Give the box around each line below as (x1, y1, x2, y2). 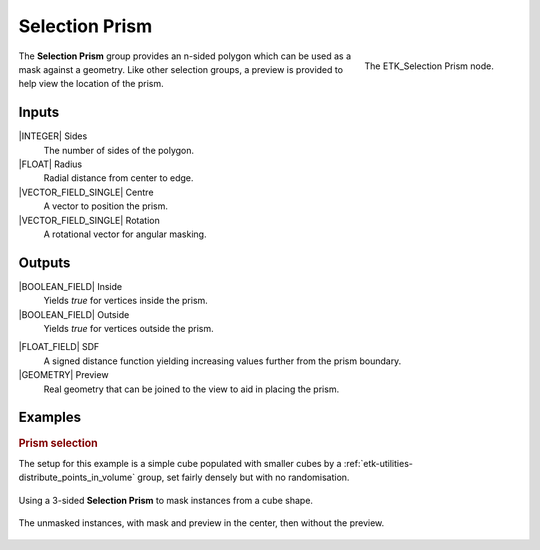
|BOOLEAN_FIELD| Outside (18, 308, 130, 320)
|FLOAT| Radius (18, 158, 83, 170)
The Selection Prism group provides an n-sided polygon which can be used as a (18, 50, 352, 62)
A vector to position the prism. (43, 200, 169, 212)
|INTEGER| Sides (18, 130, 88, 142)
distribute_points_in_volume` (18, 471, 135, 484)
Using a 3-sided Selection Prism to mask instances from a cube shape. (18, 494, 314, 506)
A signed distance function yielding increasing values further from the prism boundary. (43, 355, 402, 367)
